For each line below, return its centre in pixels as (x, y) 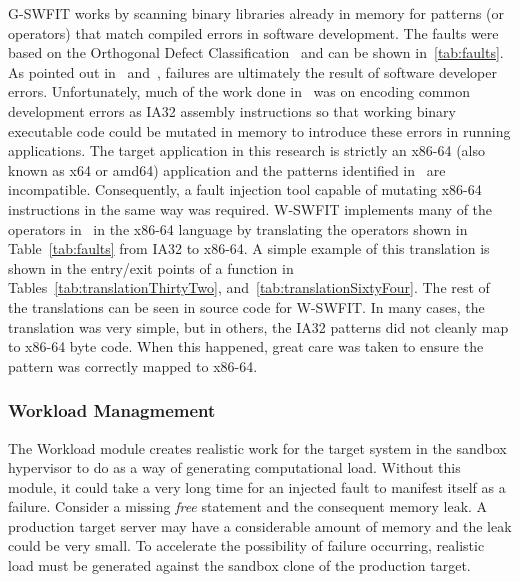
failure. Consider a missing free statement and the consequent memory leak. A (248, 506)
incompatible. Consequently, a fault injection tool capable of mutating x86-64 (245, 189)
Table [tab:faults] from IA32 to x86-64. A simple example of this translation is (249, 248)
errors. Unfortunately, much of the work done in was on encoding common (239, 91)
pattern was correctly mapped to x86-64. (133, 365)
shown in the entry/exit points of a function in (151, 267)
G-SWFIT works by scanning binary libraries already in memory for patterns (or (256, 13)
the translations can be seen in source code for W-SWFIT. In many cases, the (246, 306)
